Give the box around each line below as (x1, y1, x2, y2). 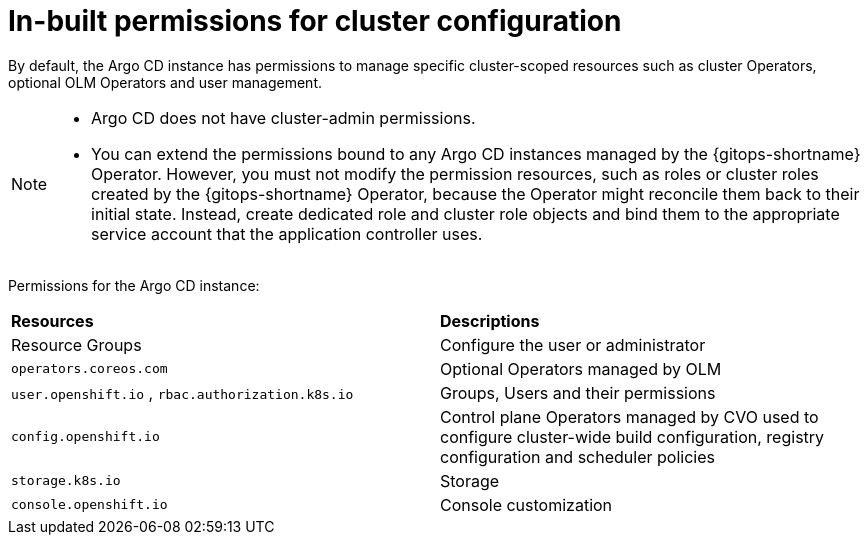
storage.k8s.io (11, 473, 121, 489)
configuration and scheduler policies (440, 446, 715, 467)
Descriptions (440, 310, 540, 331)
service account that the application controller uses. (91, 223, 483, 244)
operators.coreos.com (11, 361, 168, 377)
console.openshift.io (11, 497, 168, 513)
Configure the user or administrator (440, 334, 706, 355)
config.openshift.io (11, 429, 160, 445)
